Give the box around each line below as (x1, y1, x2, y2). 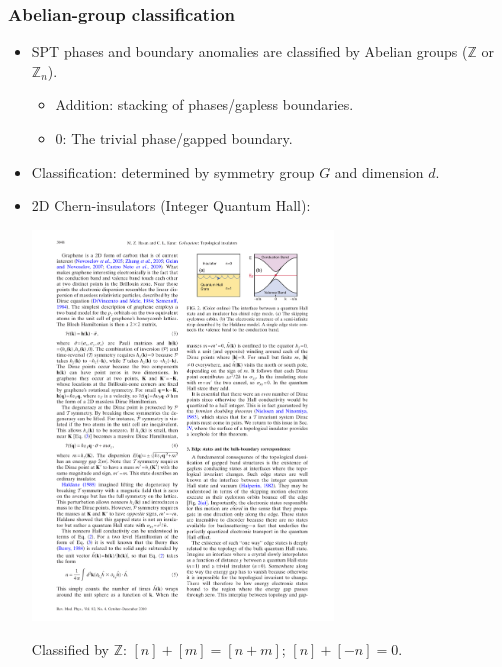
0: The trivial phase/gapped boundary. (55, 128, 293, 148)
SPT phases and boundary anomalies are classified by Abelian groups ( (31, 41, 468, 62)
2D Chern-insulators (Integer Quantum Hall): (31, 195, 311, 216)
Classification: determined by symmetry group (31, 161, 315, 182)
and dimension (334, 161, 424, 182)
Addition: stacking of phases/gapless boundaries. (55, 94, 354, 115)
